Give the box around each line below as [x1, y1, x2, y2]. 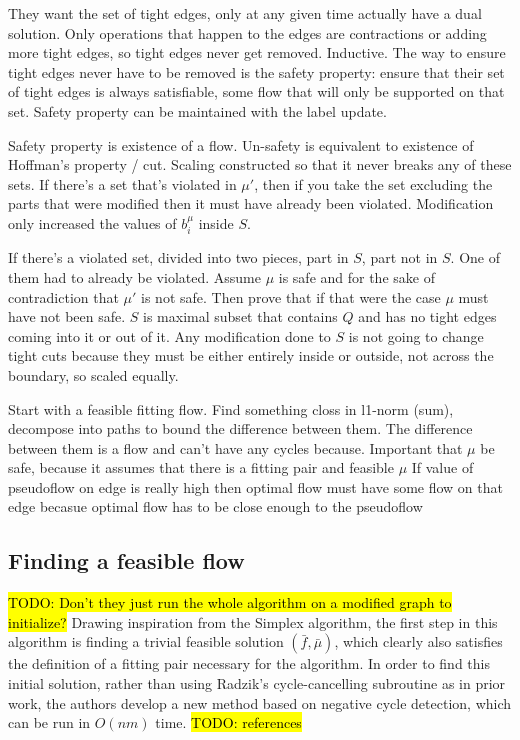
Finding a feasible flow [8, 545, 245, 576]
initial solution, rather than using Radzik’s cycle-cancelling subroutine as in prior [8, 673, 506, 694]
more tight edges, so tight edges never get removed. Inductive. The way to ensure [8, 42, 506, 63]
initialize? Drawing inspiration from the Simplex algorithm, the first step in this [8, 611, 498, 632]
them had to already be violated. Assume [8, 266, 261, 287]
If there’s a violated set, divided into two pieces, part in [8, 247, 349, 268]
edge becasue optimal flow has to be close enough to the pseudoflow [8, 496, 423, 517]
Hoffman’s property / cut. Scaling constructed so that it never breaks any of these [8, 154, 512, 175]
